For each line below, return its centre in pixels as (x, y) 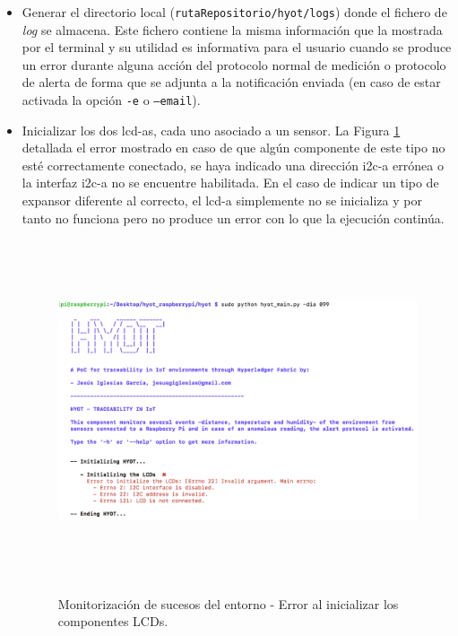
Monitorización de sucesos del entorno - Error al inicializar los (228, 603)
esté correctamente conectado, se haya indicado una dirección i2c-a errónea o (233, 165)
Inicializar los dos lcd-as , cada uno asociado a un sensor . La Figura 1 (211, 130)
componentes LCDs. (113, 621)
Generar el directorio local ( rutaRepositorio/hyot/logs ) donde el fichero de (234, 12)
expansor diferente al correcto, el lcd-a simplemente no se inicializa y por (222, 200)
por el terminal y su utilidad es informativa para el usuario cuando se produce (237, 47)
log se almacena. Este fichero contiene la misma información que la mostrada (232, 29)
